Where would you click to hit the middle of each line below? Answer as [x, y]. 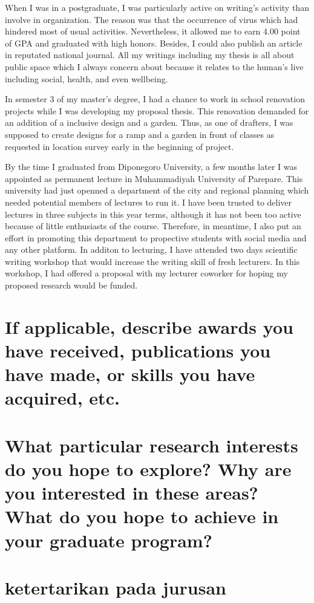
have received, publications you [138, 350]
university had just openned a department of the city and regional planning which [157, 190]
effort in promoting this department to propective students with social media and [156, 237]
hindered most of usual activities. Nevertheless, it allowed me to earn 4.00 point [153, 31]
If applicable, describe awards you [149, 326]
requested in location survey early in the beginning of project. [119, 146]
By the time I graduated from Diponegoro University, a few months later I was [151, 167]
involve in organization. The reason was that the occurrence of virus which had [152, 19]
